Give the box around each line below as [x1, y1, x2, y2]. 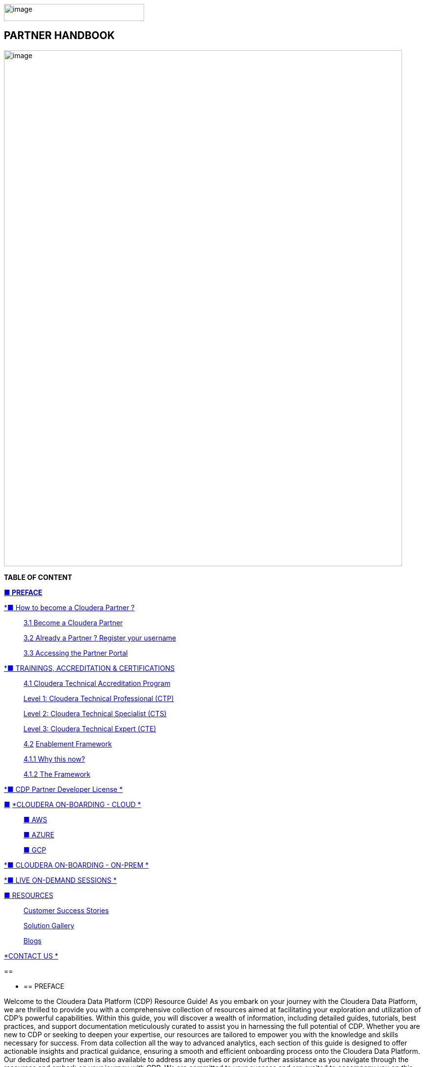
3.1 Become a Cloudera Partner [23, 618, 123, 627]
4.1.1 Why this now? [23, 754, 85, 763]
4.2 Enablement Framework [23, 739, 112, 748]
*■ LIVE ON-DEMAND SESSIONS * [4, 875, 117, 884]
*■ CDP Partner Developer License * [4, 785, 123, 793]
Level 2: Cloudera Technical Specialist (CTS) [23, 709, 167, 718]
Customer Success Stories [23, 906, 109, 915]
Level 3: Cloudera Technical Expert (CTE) [23, 724, 156, 733]
